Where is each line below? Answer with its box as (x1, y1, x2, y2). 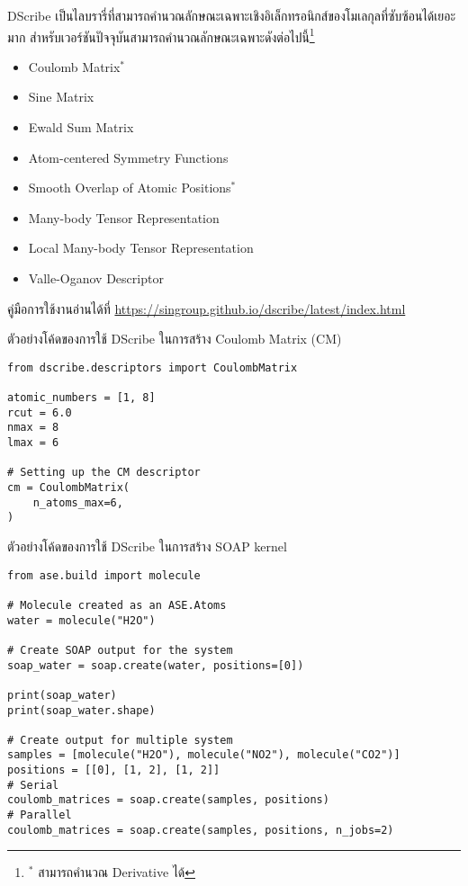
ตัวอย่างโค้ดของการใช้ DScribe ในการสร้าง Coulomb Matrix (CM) (7, 329, 342, 348)
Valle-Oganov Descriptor (28, 269, 164, 287)
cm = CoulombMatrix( (7, 481, 130, 495)
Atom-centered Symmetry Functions (28, 148, 229, 166)
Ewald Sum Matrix (28, 118, 134, 137)
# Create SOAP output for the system (7, 643, 233, 657)
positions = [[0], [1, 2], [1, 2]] (7, 764, 220, 777)
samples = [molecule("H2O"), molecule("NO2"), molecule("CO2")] (7, 748, 400, 762)
